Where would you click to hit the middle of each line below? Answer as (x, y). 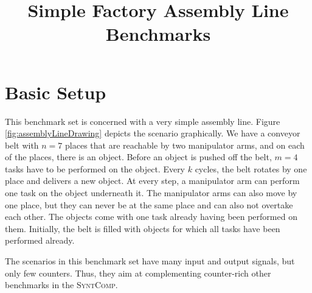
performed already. (40, 240)
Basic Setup (56, 92)
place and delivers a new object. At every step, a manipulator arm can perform (152, 181)
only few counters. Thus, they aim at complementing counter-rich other (138, 273)
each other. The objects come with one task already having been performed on (151, 217)
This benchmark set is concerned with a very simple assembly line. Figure (143, 121)
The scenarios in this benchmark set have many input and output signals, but (150, 261)
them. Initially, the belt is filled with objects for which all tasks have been (143, 228)
